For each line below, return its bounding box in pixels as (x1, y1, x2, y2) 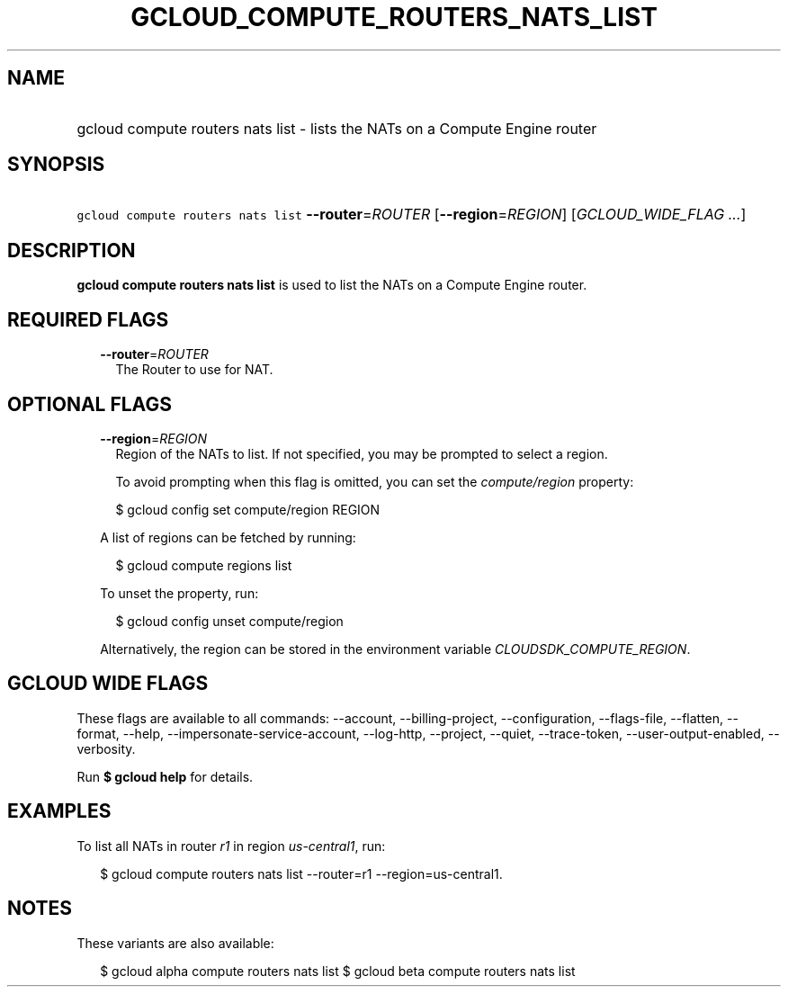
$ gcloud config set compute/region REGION (115, 501, 381, 517)
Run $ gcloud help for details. (76, 768, 254, 784)
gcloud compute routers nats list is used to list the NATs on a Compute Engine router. (76, 277, 587, 293)
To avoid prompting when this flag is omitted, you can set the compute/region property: (115, 473, 634, 489)
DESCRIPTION (7, 238, 136, 262)
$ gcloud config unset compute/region (115, 613, 344, 629)
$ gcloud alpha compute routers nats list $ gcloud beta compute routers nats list (100, 963, 576, 979)
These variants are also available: (76, 935, 274, 951)
